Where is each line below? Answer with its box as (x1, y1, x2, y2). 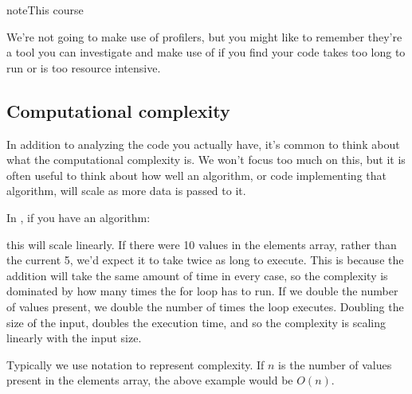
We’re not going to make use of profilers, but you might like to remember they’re (6, 28, 402, 45)
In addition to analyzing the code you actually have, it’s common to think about (6, 135, 400, 152)
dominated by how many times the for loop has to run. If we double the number (6, 283, 398, 299)
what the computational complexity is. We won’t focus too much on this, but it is (6, 151, 406, 168)
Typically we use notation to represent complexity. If (6, 356, 265, 373)
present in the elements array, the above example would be (6, 372, 293, 388)
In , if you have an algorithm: (6, 209, 151, 225)
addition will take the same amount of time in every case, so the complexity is (6, 267, 388, 283)
